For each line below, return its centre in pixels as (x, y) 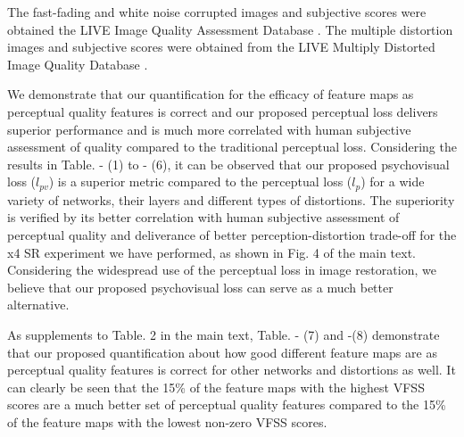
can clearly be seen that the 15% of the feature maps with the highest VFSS (216, 387)
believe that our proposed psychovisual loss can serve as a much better (200, 287)
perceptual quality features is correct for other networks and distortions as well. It (232, 370)
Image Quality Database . (78, 64)
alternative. (38, 305)
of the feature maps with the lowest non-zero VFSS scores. (167, 421)
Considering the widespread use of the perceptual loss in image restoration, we (222, 270)
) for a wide (393, 181)
